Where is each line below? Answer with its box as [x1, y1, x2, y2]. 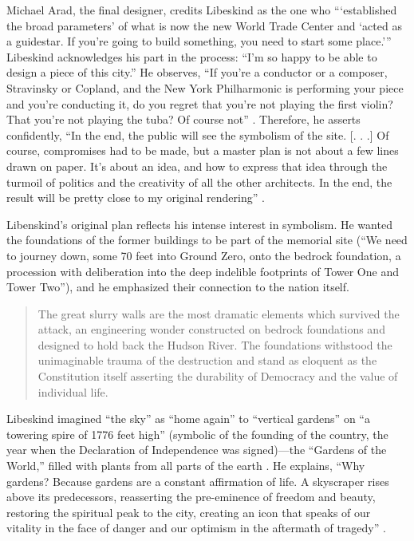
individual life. [37, 383, 108, 400]
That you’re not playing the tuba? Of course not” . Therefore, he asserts [6, 111, 361, 128]
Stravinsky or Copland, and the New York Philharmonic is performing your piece [6, 79, 404, 96]
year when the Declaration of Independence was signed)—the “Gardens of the [6, 441, 387, 458]
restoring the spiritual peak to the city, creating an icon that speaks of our [6, 503, 371, 520]
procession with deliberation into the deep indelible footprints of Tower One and [6, 263, 399, 279]
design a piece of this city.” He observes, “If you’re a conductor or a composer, [6, 64, 388, 81]
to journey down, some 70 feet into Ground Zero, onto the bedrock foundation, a [6, 247, 401, 263]
